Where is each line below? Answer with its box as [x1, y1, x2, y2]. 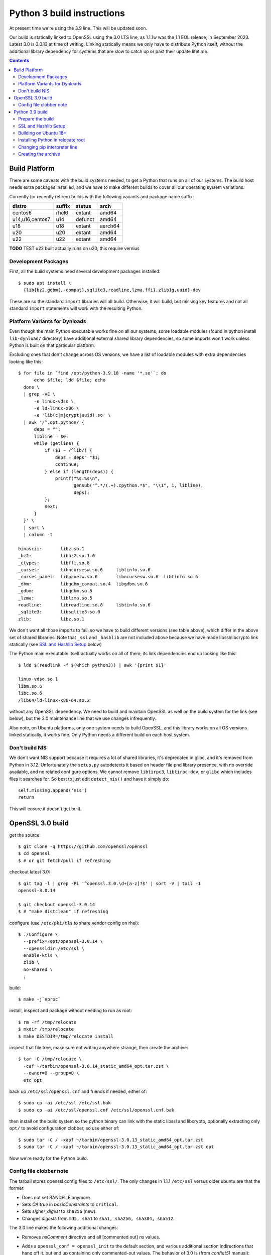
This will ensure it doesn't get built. [9, 806, 82, 812]
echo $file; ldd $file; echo [34, 377, 106, 383]
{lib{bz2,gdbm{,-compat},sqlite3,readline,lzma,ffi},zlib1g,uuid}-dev [23, 287, 201, 293]
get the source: [9, 832, 41, 838]
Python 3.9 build [14, 108, 48, 115]
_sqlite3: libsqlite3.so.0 [18, 609, 100, 615]
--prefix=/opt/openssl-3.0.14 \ [23, 939, 103, 944]
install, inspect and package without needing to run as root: [9, 1008, 132, 1014]
